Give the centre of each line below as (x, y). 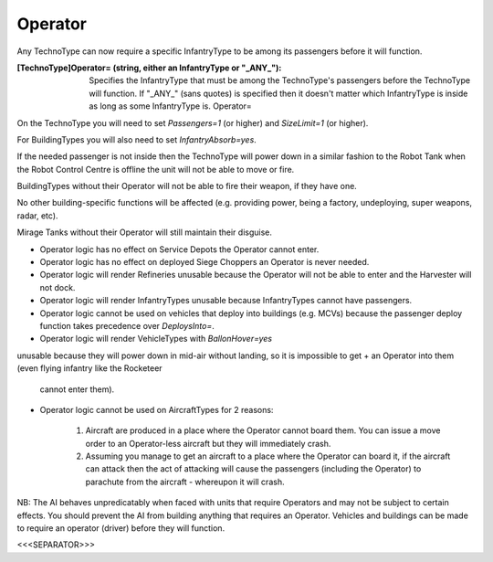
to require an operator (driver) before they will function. (121, 528)
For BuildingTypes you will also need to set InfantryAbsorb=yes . (137, 139)
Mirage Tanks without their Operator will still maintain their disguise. (145, 232)
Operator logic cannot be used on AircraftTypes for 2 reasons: (157, 409)
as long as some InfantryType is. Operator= (171, 106)
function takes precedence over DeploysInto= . (127, 325)
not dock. (58, 287)
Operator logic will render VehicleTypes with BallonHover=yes (156, 339)
